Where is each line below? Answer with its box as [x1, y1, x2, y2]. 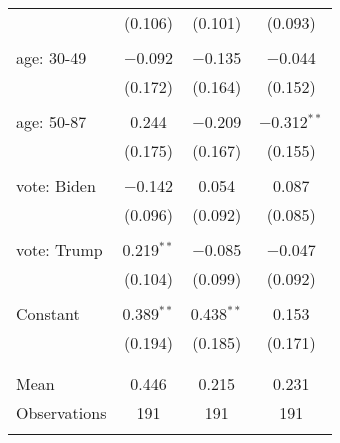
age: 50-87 [16, 110, 87, 133]
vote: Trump [16, 238, 103, 261]
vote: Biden [16, 174, 96, 197]
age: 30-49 [16, 46, 87, 69]
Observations [16, 401, 107, 424]
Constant [16, 302, 80, 325]
